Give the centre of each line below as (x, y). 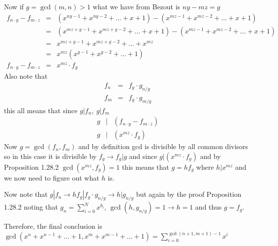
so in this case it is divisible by (50, 156)
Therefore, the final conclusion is (53, 226)
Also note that (26, 76)
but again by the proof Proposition (189, 194)
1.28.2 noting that (31, 207)
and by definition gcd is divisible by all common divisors (163, 146)
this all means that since (41, 110)
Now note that (26, 194)
